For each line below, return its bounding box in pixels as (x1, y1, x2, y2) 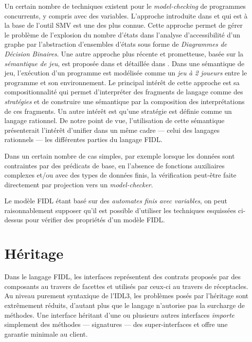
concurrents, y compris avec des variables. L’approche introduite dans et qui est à (4, 10, 248, 20)
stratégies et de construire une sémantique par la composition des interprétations (4, 96, 245, 106)
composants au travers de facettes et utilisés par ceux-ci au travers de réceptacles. (4, 281, 248, 291)
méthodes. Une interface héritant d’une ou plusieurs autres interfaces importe (4, 309, 234, 320)
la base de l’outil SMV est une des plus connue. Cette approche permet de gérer (4, 20, 243, 30)
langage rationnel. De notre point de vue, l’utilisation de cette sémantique (4, 115, 225, 126)
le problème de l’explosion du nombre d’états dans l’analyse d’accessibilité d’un (4, 29, 240, 39)
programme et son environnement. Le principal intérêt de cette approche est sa (4, 77, 240, 87)
